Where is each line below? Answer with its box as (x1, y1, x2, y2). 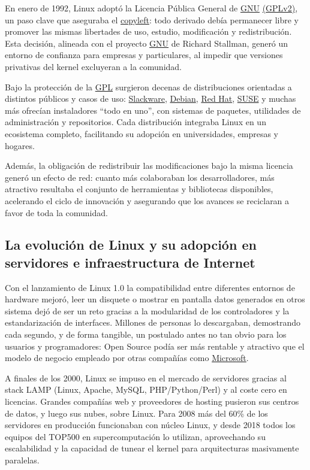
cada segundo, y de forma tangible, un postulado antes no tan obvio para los (5, 328, 287, 341)
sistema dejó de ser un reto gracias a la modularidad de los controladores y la (5, 304, 290, 317)
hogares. (5, 139, 35, 151)
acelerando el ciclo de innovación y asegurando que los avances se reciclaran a (5, 194, 290, 207)
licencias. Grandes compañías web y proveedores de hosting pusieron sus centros (5, 395, 299, 408)
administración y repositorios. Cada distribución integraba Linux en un (5, 116, 266, 128)
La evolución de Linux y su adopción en (5, 235, 257, 254)
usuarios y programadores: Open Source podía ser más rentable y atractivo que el (5, 339, 305, 352)
